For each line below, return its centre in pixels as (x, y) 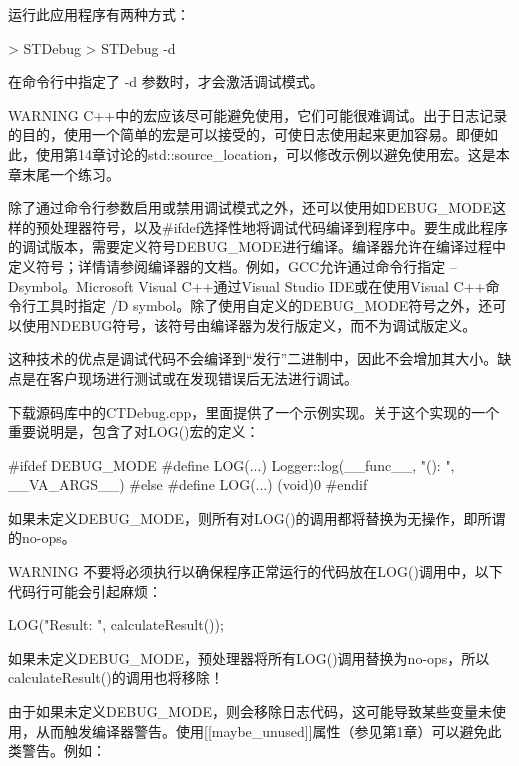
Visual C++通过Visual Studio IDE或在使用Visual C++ (312, 285)
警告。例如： (63, 750)
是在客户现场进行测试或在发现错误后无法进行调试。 (189, 377)
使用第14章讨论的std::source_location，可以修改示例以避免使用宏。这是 (265, 153)
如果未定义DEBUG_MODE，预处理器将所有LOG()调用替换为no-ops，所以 (249, 657)
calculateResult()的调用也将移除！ (116, 677)
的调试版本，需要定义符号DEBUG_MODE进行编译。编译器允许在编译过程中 (257, 246)
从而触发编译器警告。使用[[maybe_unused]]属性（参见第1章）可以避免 (261, 730)
